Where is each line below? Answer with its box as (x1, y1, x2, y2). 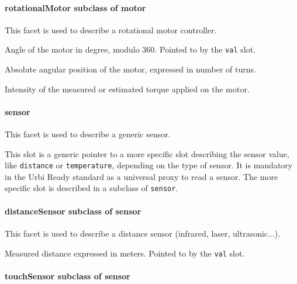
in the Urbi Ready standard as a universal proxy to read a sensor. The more (5, 170, 278, 182)
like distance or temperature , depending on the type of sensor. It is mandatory (5, 159, 293, 171)
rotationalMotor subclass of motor (5, 1, 146, 13)
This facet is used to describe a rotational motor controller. (5, 23, 217, 36)
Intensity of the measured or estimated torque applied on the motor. (5, 82, 250, 95)
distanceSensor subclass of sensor (5, 205, 141, 217)
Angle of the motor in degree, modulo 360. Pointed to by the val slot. (5, 43, 256, 56)
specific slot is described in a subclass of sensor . (5, 182, 178, 194)
